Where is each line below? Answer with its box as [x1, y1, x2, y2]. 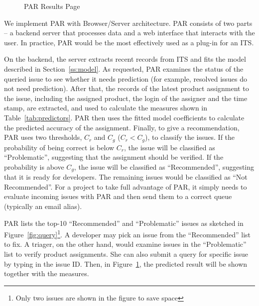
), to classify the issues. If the [145, 132, 235, 142]
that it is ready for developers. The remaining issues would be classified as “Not [4, 172, 248, 182]
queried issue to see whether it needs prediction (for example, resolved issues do [4, 73, 248, 84]
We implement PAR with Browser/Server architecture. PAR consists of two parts [4, 17, 253, 28]
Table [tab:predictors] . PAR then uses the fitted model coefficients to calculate [4, 112, 245, 122]
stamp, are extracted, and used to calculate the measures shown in [4, 102, 208, 113]
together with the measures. [4, 268, 89, 279]
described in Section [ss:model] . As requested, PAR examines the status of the [4, 63, 244, 74]
